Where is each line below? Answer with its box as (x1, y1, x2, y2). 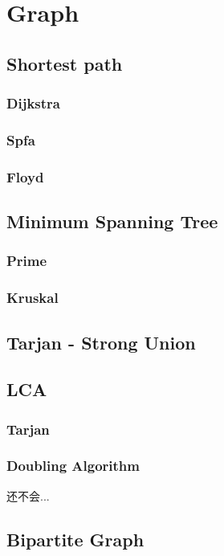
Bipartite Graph (6, 526, 145, 551)
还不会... (6, 487, 50, 504)
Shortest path (6, 51, 123, 76)
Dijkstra (6, 93, 60, 113)
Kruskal (6, 288, 59, 308)
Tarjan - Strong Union (6, 329, 196, 354)
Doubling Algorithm (6, 456, 140, 476)
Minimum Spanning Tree (6, 209, 218, 234)
